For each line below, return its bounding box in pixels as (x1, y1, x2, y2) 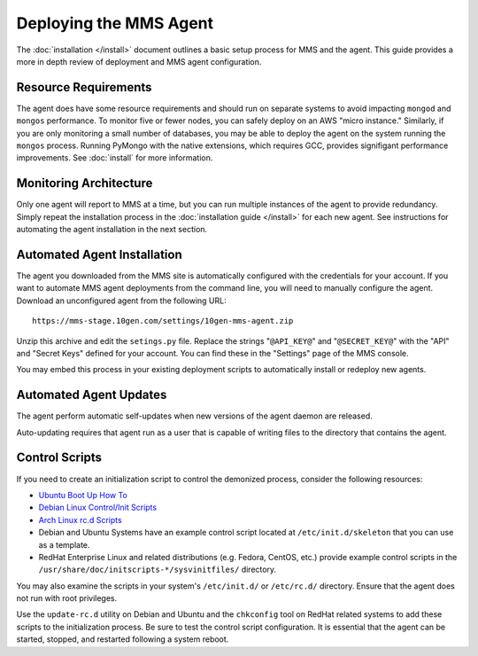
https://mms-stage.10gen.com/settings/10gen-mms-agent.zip (32, 316, 294, 326)
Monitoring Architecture (16, 176, 153, 191)
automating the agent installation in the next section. (16, 224, 208, 235)
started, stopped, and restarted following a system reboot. (16, 634, 229, 644)
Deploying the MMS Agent (16, 13, 214, 33)
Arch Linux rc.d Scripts (38, 514, 123, 525)
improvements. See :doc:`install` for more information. (16, 152, 213, 163)
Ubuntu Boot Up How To (38, 489, 128, 500)
